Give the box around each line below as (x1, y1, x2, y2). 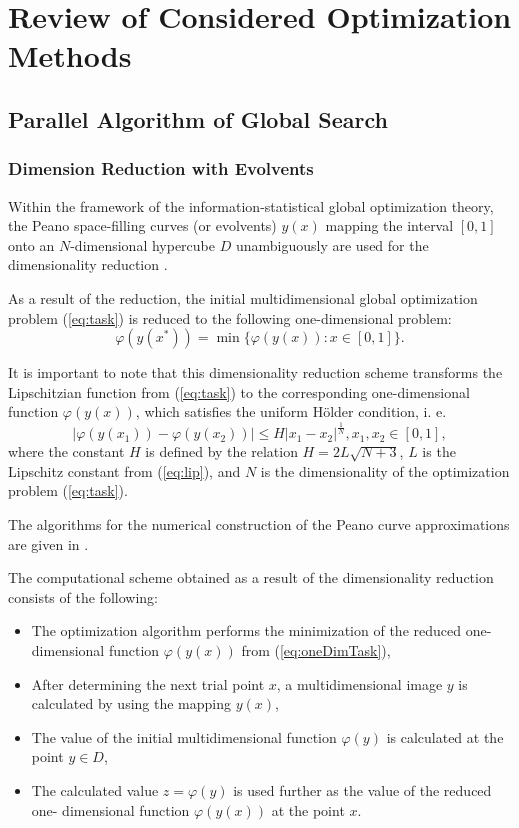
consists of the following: (8, 586, 158, 607)
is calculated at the (386, 726, 504, 747)
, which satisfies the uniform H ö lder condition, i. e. (135, 401, 447, 422)
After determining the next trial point (31, 673, 265, 694)
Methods (8, 35, 132, 76)
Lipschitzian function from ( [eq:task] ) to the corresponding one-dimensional (8, 381, 470, 402)
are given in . (8, 533, 89, 554)
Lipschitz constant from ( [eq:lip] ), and (8, 460, 241, 481)
